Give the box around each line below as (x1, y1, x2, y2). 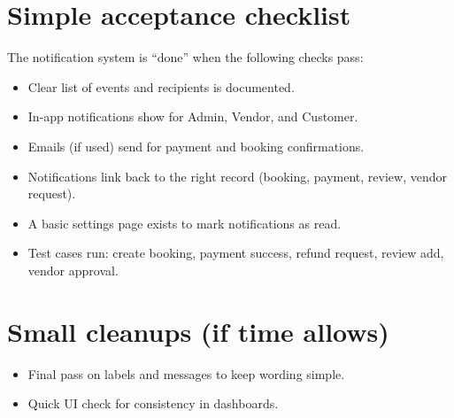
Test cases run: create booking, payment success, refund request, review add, (27, 244, 444, 262)
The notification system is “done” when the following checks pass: (7, 48, 364, 66)
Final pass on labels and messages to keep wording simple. (27, 364, 345, 383)
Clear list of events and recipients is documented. (27, 77, 295, 96)
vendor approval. (27, 260, 119, 279)
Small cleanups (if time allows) (7, 313, 389, 349)
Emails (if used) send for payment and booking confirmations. (27, 136, 365, 155)
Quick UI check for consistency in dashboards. (27, 394, 279, 413)
